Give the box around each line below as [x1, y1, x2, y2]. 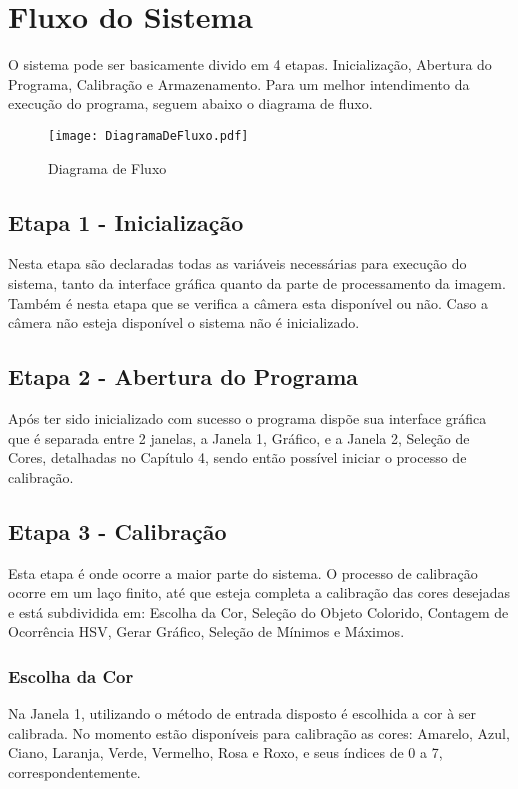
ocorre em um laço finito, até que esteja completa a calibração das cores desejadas [8, 582, 511, 603]
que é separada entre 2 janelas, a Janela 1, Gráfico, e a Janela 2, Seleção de [8, 427, 470, 448]
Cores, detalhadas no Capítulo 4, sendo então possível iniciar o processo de [8, 447, 467, 468]
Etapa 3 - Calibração [8, 515, 227, 546]
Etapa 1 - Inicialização [8, 206, 244, 237]
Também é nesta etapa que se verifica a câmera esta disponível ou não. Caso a [8, 292, 488, 313]
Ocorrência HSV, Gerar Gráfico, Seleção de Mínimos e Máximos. [8, 621, 405, 642]
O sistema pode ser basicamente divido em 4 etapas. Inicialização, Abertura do [8, 54, 492, 75]
